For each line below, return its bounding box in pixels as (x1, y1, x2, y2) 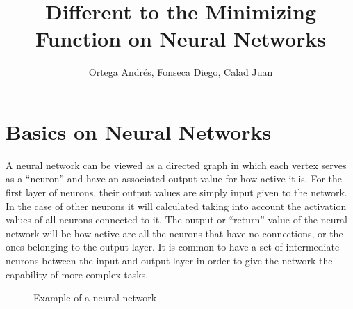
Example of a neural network (33, 290, 157, 305)
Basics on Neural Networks (6, 117, 272, 145)
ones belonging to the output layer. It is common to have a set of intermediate (6, 239, 340, 254)
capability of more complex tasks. (6, 267, 149, 281)
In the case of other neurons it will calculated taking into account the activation (6, 198, 347, 213)
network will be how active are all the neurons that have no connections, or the (6, 225, 343, 240)
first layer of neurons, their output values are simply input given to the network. (6, 185, 347, 200)
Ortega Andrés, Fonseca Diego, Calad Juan (88, 65, 273, 79)
